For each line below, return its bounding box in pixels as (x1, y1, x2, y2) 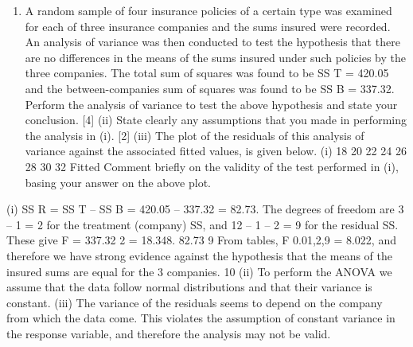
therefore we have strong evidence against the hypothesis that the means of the (6, 247, 393, 263)
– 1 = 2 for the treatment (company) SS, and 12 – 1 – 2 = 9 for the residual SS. (6, 216, 399, 232)
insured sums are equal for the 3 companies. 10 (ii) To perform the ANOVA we (6, 263, 392, 279)
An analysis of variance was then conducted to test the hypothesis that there (25, 33, 400, 50)
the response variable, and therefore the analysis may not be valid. (6, 325, 331, 341)
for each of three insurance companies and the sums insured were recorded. (25, 18, 391, 34)
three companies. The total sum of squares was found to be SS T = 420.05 (25, 64, 389, 81)
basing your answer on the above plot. (25, 173, 211, 190)
